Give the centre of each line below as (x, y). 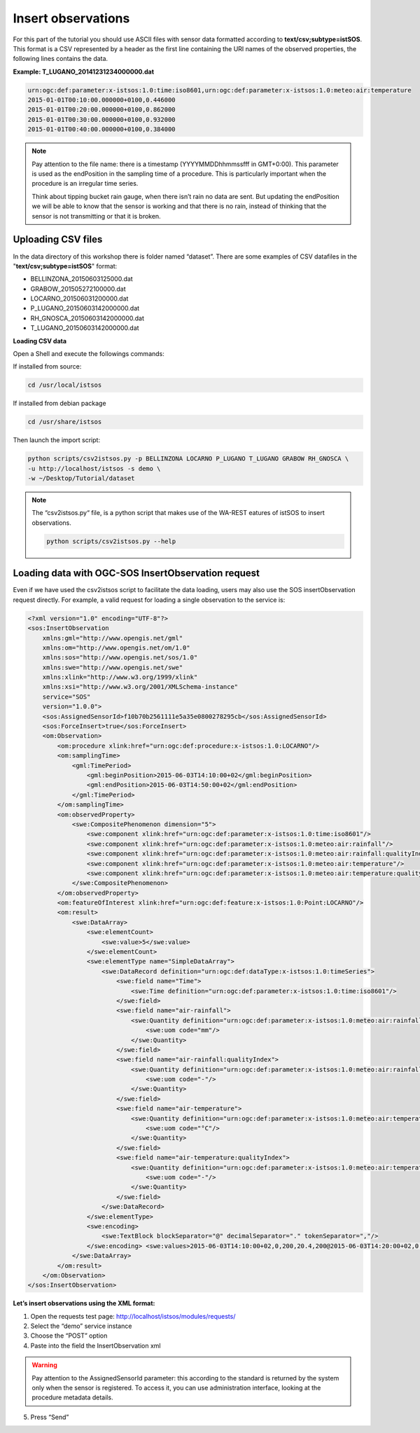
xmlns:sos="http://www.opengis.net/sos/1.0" (120, 658)
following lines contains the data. (61, 59)
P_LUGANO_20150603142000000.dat (85, 308)
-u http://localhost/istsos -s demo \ (94, 468)
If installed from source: (47, 366)
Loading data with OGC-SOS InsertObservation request (136, 574)
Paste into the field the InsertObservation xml (96, 1345)
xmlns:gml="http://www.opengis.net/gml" (113, 638)
